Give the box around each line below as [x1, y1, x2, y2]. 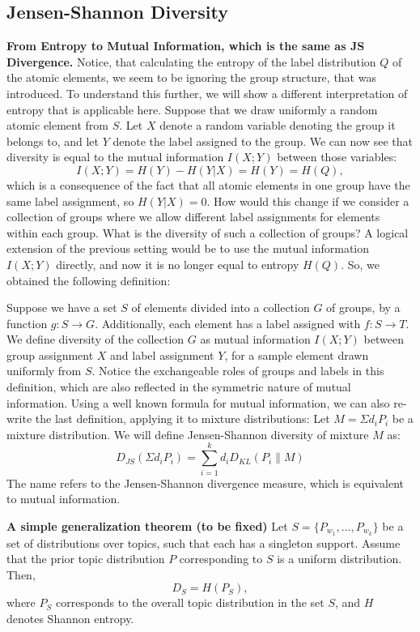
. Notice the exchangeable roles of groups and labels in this [91, 362, 384, 379]
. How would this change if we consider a [206, 192, 409, 209]
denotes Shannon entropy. [6, 610, 134, 626]
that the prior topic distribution [6, 550, 165, 567]
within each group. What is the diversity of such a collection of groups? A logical [6, 224, 409, 241]
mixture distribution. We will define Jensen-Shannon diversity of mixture [6, 425, 369, 442]
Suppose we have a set [6, 299, 117, 316]
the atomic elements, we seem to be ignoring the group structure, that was [6, 69, 376, 86]
